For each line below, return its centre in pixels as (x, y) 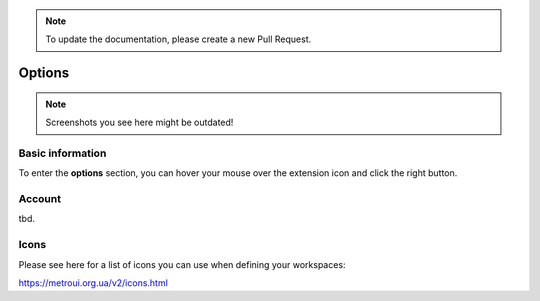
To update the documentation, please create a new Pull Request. (178, 39)
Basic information (62, 153)
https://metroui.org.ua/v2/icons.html (93, 283)
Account (40, 199)
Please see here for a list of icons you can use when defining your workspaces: (182, 264)
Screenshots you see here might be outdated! (139, 122)
